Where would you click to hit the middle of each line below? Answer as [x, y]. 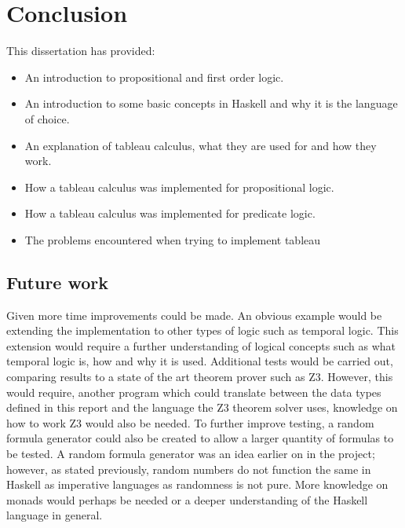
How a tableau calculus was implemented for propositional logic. [179, 187]
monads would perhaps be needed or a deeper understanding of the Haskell [187, 499]
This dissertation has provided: [81, 51]
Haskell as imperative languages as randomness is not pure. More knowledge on [197, 484]
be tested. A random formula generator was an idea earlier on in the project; [191, 454]
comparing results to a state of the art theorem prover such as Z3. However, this [200, 377]
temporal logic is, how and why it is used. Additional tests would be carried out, [200, 361]
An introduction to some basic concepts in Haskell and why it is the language [211, 103]
